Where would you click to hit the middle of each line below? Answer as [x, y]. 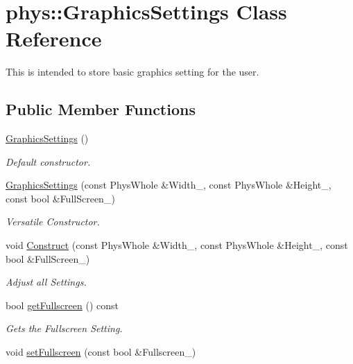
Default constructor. [48, 161]
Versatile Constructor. [53, 222]
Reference [54, 38]
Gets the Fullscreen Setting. [64, 328]
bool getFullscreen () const [62, 305]
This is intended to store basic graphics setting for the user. [132, 72]
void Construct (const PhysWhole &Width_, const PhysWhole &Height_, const [177, 245]
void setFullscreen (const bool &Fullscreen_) [101, 352]
